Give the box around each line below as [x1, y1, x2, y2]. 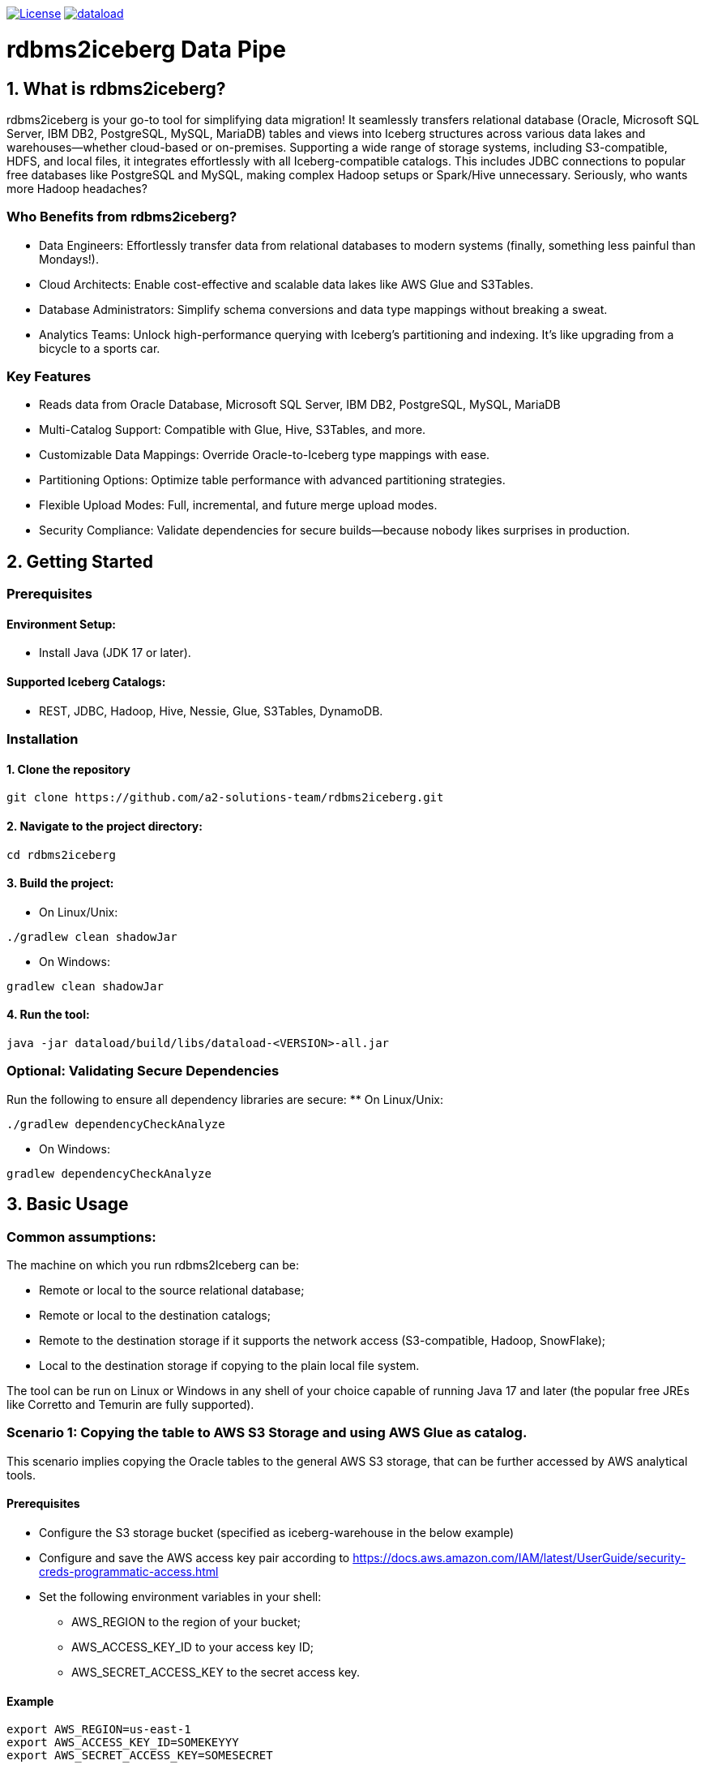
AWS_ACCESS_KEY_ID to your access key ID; [71, 1639, 314, 1654]
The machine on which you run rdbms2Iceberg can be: [6, 1257, 300, 1272]
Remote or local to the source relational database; [39, 1282, 305, 1297]
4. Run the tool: [6, 1007, 90, 1022]
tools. [6, 1467, 36, 1482]
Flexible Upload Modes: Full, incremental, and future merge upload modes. [39, 498, 438, 513]
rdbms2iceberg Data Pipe [6, 35, 286, 63]
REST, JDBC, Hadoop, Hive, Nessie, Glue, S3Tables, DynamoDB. [39, 703, 383, 718]
